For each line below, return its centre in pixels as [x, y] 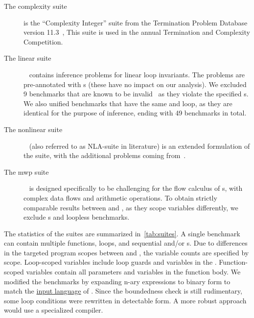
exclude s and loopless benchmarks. [77, 217]
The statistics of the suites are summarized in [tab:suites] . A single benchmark [122, 233]
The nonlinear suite [33, 129]
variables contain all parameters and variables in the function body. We [133, 272]
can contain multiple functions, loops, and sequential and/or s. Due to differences [126, 243]
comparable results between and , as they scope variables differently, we [131, 207]
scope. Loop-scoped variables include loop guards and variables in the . [110, 262]
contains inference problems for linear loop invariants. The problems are [137, 74]
